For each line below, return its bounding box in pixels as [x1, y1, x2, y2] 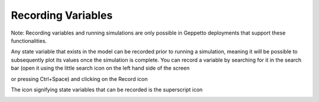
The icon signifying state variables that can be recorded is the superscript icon [11, 86, 203, 93]
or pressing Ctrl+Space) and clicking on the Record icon [11, 75, 148, 82]
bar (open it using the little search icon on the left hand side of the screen [11, 64, 190, 72]
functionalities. [11, 37, 47, 44]
